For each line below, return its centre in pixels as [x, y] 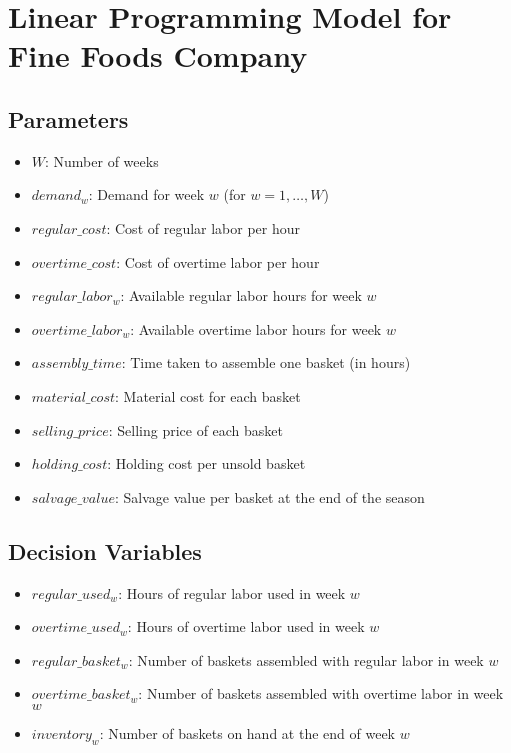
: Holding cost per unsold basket [206, 463]
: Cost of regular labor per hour [203, 227]
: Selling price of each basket [196, 429]
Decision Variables [105, 550]
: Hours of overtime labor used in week [246, 626]
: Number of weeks [102, 160]
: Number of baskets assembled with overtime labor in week [321, 693]
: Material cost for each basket [208, 395]
